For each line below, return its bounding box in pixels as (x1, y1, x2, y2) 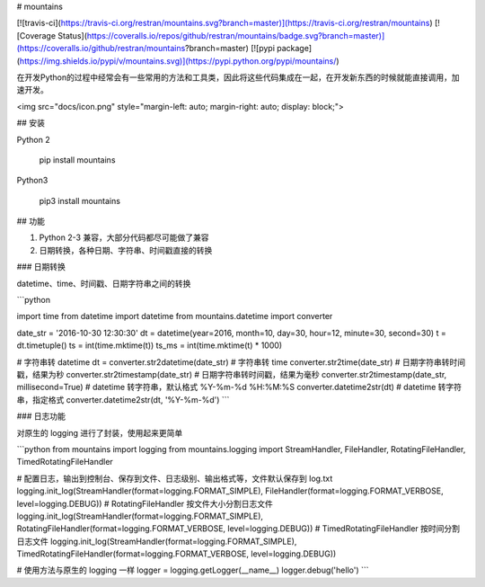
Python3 (16, 175, 48, 186)
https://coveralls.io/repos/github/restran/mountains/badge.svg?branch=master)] (86, 30, 385, 40)
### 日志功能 (16, 411, 66, 422)
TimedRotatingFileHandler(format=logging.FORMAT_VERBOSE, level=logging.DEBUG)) (16, 548, 337, 559)
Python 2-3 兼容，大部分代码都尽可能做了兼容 (39, 232, 209, 243)
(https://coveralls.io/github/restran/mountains (16, 43, 186, 54)
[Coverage (16, 30, 57, 40)
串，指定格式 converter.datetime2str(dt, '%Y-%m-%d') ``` (16, 394, 230, 405)
